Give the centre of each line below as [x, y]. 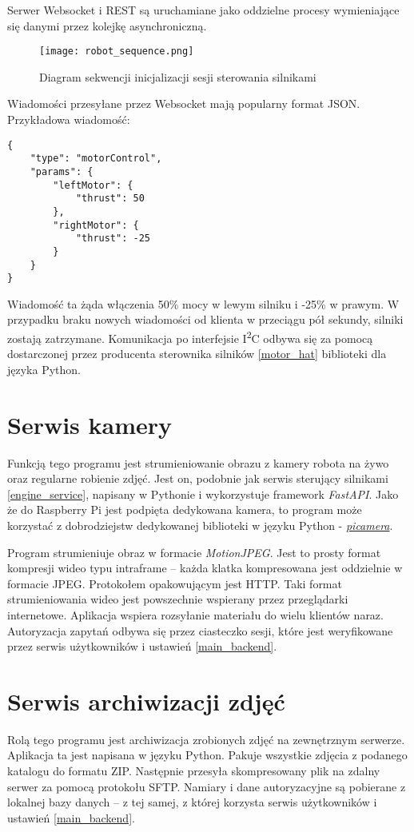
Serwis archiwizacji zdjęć [146, 701]
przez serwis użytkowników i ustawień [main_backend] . [142, 646]
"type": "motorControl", [96, 159]
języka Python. [44, 369]
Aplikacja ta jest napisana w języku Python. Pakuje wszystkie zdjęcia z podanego [207, 755]
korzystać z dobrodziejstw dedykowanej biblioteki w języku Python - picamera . [200, 525]
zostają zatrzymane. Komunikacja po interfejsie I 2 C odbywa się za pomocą [190, 337]
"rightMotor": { [96, 225]
